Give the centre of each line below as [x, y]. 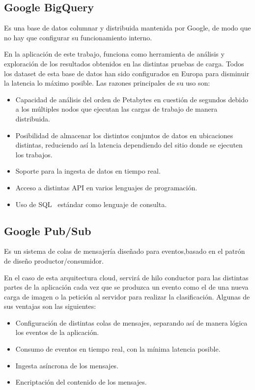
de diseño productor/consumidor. [54, 260]
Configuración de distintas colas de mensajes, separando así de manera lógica [131, 322]
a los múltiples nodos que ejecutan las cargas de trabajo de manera [116, 109]
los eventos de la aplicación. [57, 332]
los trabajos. [34, 154]
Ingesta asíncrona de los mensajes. [67, 365]
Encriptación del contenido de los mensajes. [81, 382]
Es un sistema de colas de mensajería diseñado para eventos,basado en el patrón [125, 251]
